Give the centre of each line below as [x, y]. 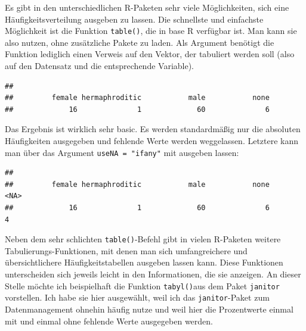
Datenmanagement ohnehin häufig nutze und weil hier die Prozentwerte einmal [149, 309]
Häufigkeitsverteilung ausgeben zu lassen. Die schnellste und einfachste [134, 19]
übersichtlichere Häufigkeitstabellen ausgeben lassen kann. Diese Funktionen [144, 262]
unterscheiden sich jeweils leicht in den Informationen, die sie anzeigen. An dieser [153, 274]
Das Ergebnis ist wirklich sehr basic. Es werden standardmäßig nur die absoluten [153, 129]
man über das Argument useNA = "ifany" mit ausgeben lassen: [122, 152]
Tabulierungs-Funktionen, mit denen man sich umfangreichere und [126, 250]
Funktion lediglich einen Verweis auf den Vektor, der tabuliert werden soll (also [150, 54]
